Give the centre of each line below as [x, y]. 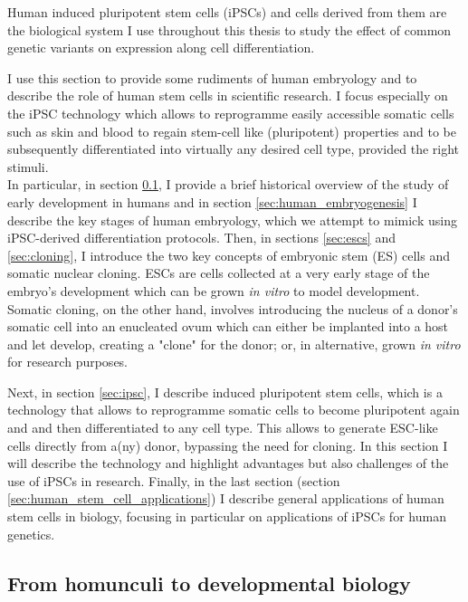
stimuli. [28, 166]
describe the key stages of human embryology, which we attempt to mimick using [232, 220]
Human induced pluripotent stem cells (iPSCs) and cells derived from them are [227, 12]
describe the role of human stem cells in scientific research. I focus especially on [228, 96]
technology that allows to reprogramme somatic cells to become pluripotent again [234, 410]
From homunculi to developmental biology [209, 583]
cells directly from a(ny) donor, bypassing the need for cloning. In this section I [228, 445]
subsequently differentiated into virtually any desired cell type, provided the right [234, 149]
